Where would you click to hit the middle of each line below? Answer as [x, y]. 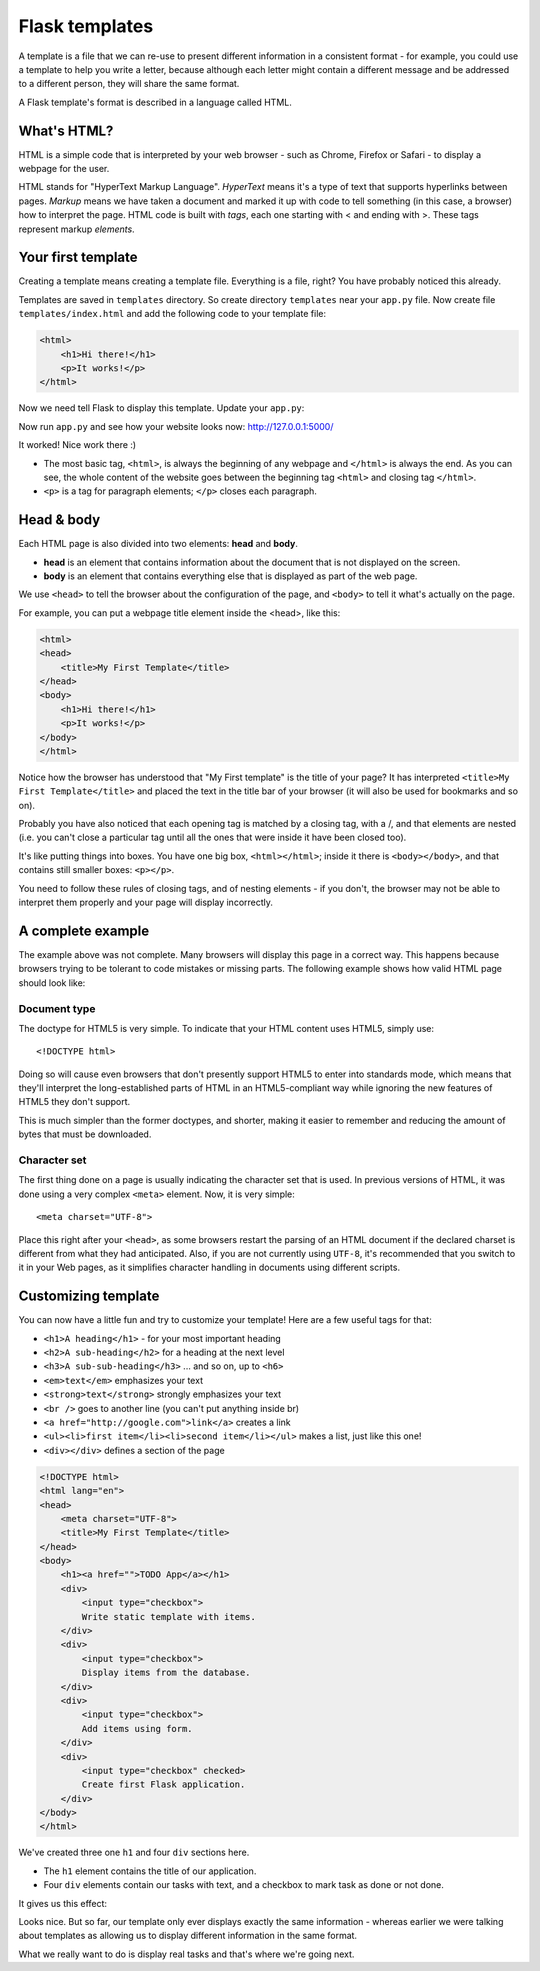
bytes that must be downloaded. [85, 1134]
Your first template [78, 257]
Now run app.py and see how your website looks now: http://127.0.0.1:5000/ [176, 426]
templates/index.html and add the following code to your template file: [172, 314]
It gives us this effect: [63, 1903]
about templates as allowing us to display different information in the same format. [188, 1936]
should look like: [52, 982]
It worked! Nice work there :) [77, 445]
